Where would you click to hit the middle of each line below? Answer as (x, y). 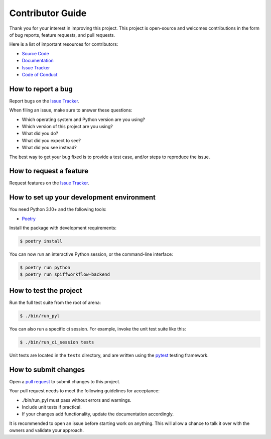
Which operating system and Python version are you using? (83, 119)
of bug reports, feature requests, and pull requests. (62, 35)
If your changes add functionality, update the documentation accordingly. (98, 414)
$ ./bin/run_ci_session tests (57, 342)
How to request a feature (49, 171)
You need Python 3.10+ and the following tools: (58, 209)
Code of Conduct (40, 74)
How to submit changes (47, 369)
